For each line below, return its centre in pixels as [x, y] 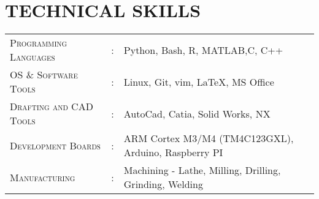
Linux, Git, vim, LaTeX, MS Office [199, 81]
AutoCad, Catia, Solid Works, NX [197, 113]
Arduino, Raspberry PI [173, 152]
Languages [33, 57]
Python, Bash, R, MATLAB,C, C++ [203, 50]
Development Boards [55, 145]
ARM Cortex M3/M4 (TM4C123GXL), [209, 138]
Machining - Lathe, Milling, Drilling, [202, 170]
